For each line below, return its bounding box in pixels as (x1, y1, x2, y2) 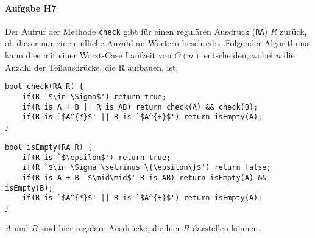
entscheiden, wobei (204, 49, 274, 61)
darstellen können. (192, 221, 261, 234)
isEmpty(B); (5, 183, 53, 192)
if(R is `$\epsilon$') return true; (22, 153, 171, 162)
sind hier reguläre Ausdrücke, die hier (40, 221, 180, 234)
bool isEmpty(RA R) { (5, 143, 93, 152)
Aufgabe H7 (5, 1, 57, 14)
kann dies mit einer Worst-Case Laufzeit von (5, 49, 172, 61)
